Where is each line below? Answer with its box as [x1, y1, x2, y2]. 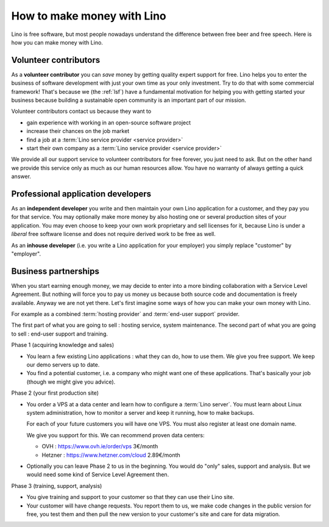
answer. [11, 173, 32, 180]
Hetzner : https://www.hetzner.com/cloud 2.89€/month [41, 451, 181, 459]
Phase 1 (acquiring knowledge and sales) [11, 342, 115, 349]
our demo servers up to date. [26, 361, 100, 368]
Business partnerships [11, 266, 100, 276]
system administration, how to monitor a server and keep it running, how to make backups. [26, 409, 255, 416]
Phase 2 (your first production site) [11, 389, 99, 396]
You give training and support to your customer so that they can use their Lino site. [26, 493, 235, 501]
